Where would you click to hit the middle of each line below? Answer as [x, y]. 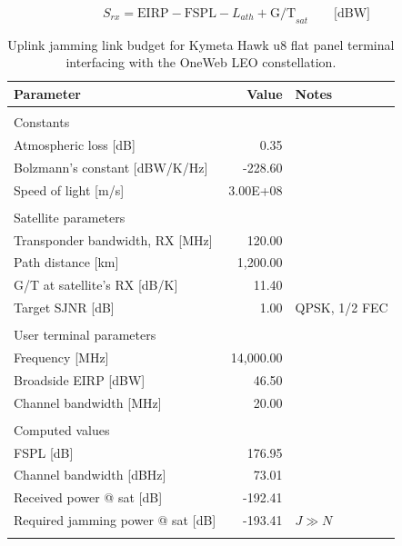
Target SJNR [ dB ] [64, 308]
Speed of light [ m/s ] [69, 189]
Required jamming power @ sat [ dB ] [115, 520]
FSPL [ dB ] [44, 452]
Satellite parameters [70, 217]
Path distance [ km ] [66, 262]
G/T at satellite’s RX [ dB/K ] [96, 285]
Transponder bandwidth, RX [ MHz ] [113, 239]
